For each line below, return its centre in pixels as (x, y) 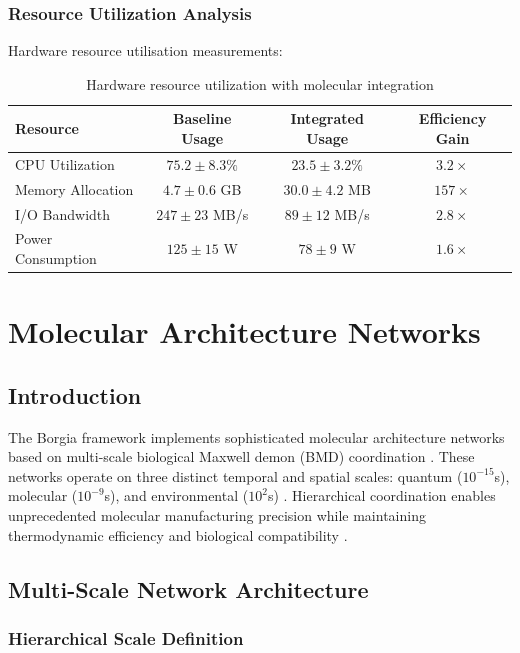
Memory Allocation (74, 188)
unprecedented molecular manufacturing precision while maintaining (217, 515)
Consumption (56, 257)
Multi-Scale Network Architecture (188, 588)
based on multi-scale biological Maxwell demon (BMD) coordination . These (241, 456)
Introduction (75, 394)
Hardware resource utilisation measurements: (145, 50)
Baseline (202, 118)
